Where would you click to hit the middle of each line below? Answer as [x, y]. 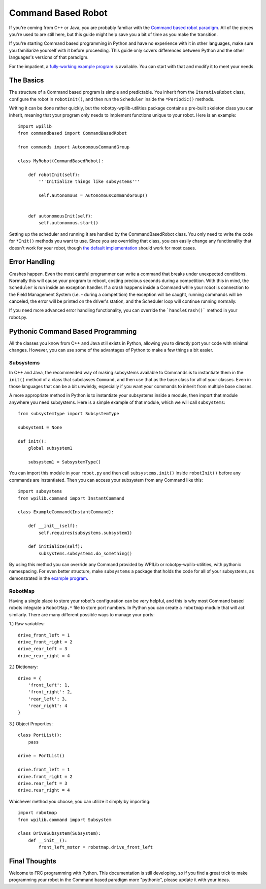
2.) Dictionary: [23, 667]
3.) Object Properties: [31, 724]
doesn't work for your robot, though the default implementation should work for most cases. [103, 248]
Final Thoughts [33, 861]
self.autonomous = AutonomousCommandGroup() [93, 195]
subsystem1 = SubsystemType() [64, 462]
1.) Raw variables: [27, 624]
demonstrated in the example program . [49, 578]
